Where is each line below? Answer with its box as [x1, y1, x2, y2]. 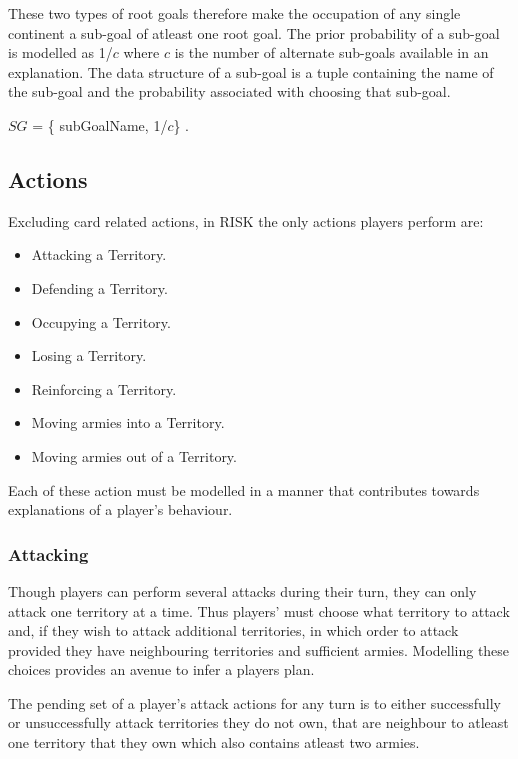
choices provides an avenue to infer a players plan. [8, 659, 315, 680]
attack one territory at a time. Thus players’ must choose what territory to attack [8, 600, 510, 621]
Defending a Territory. [31, 277, 168, 298]
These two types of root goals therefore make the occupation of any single [8, 3, 461, 23]
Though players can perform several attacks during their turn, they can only [8, 580, 477, 601]
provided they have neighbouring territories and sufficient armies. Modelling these [8, 639, 510, 660]
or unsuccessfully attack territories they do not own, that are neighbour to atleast [8, 712, 509, 733]
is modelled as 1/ [8, 42, 113, 63]
